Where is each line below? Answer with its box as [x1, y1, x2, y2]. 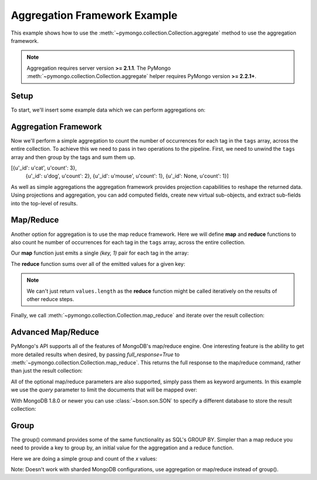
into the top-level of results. [11, 200, 78, 207]
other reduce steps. [26, 295, 75, 302]
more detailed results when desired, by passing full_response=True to [11, 351, 180, 358]
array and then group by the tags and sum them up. [11, 153, 136, 161]
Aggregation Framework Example [11, 9, 178, 22]
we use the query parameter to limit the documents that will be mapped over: [11, 386, 198, 393]
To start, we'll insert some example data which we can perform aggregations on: [11, 106, 205, 114]
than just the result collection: [11, 367, 83, 374]
